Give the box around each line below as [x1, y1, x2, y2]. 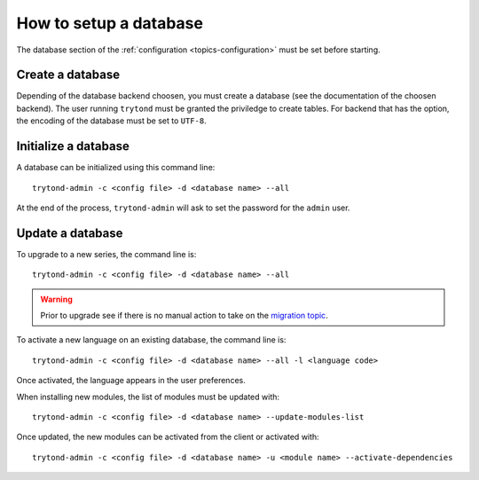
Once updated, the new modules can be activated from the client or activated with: [16, 431, 319, 443]
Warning [40, 294, 73, 304]
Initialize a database [16, 138, 130, 154]
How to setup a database [16, 13, 204, 33]
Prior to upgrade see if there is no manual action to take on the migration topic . [40, 311, 328, 320]
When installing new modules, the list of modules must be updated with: [16, 391, 279, 402]
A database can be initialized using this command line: [16, 162, 216, 173]
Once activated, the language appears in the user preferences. [16, 375, 246, 386]
